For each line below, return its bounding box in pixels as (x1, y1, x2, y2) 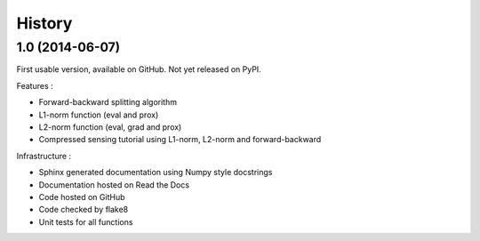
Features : (16, 80, 53, 91)
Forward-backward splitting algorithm (38, 97, 178, 108)
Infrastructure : (16, 150, 71, 161)
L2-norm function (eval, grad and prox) (38, 121, 182, 133)
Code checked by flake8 (38, 205, 129, 215)
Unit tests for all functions (38, 216, 133, 227)
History (16, 13, 73, 33)
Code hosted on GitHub (38, 191, 125, 202)
